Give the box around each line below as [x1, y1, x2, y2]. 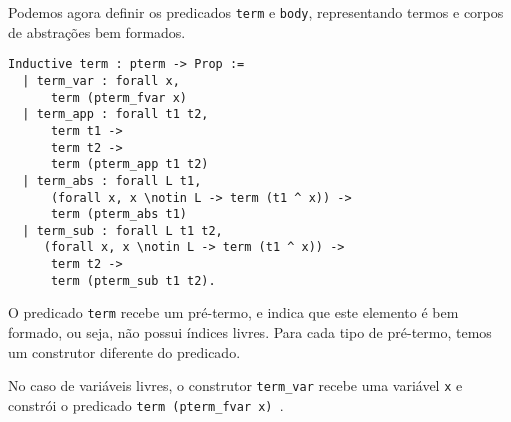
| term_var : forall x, [22, 73, 180, 88]
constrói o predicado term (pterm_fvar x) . [8, 394, 284, 415]
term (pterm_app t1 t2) [50, 157, 209, 172]
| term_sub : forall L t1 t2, [22, 223, 223, 238]
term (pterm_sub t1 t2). [50, 273, 216, 288]
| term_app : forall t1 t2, [22, 107, 209, 122]
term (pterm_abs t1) [50, 207, 187, 222]
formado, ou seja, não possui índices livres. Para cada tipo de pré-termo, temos [8, 322, 492, 343]
